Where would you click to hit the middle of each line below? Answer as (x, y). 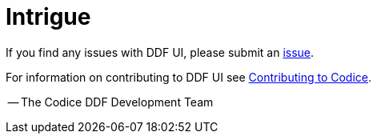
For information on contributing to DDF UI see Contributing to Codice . (188, 77)
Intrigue (48, 17)
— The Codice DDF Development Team (110, 102)
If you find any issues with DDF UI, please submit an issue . (160, 52)
